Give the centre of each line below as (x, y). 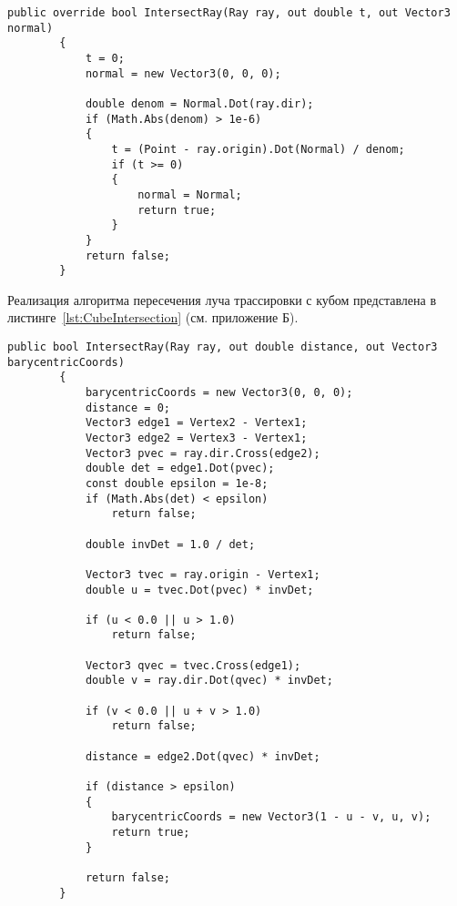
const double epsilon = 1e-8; (177, 483)
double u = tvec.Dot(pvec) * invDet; (199, 590)
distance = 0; (127, 407)
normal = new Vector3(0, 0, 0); (183, 73)
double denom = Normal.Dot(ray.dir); (199, 103)
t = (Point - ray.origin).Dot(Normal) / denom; (258, 149)
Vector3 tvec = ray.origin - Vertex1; (203, 574)
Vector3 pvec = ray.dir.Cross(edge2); (203, 453)
